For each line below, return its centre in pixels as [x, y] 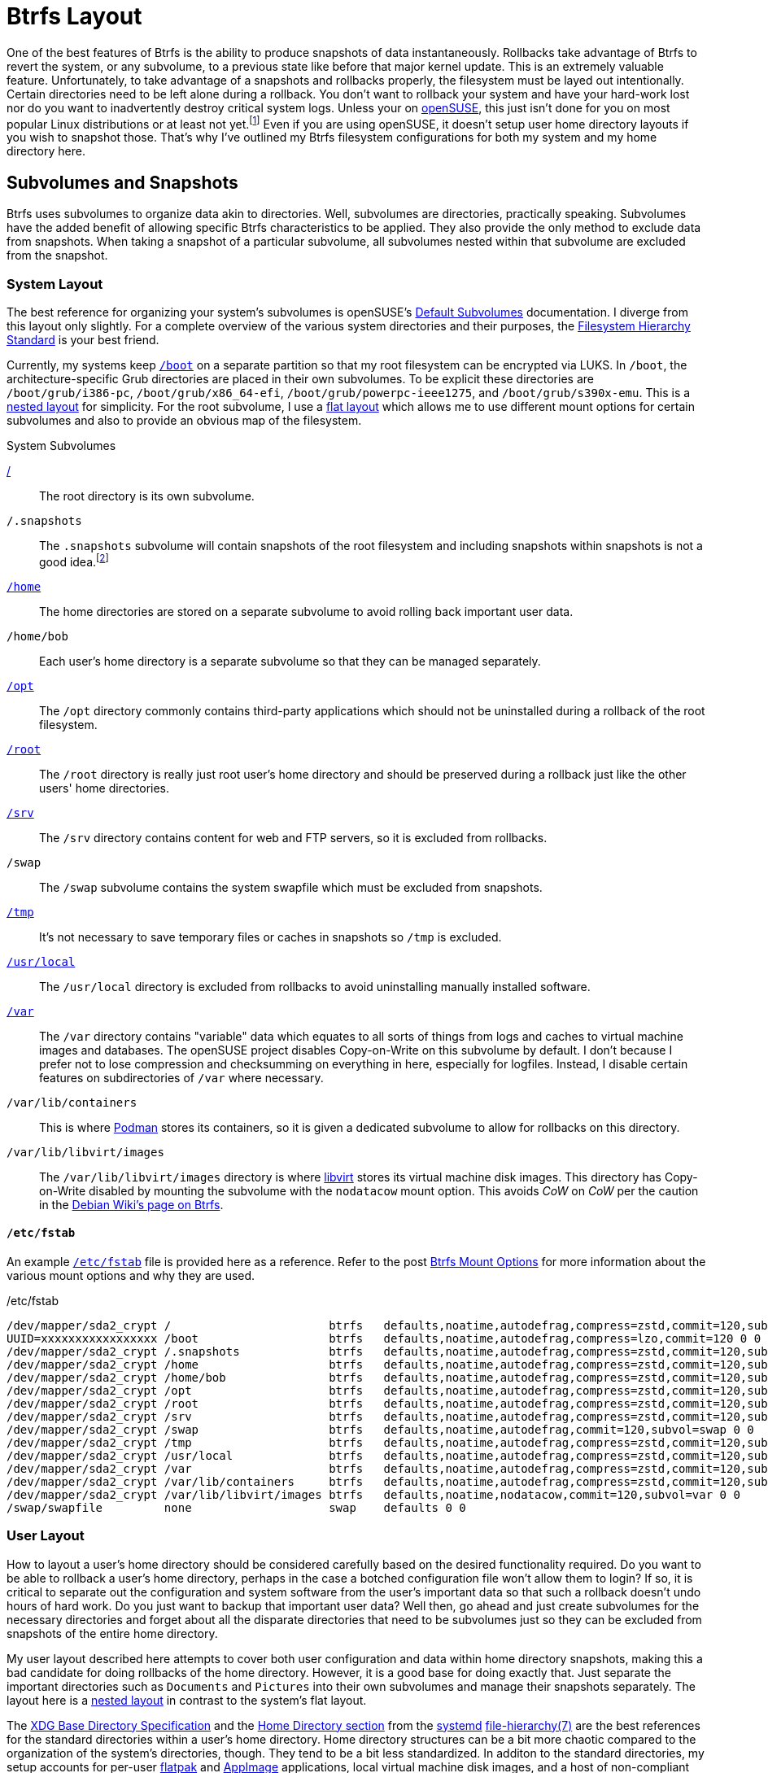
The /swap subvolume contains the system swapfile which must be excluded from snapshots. [291, 887]
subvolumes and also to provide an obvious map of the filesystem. [184, 420]
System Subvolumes [61, 445]
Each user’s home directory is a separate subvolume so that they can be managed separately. [290, 661]
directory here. [46, 151]
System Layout [55, 284]
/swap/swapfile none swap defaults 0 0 [236, 1507]
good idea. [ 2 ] [74, 561]
